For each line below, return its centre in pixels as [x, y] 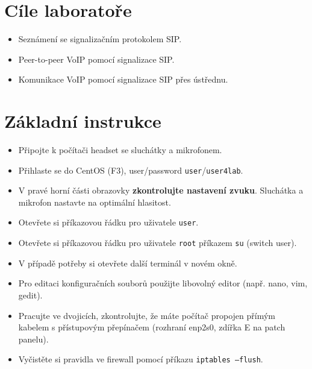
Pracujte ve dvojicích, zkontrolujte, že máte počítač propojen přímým [147, 315]
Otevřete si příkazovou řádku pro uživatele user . [108, 222]
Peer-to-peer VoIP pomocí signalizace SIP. [96, 59]
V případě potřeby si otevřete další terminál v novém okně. [128, 263]
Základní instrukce [83, 121]
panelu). [33, 339]
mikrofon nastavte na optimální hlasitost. [95, 202]
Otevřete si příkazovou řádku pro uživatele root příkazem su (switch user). [158, 243]
